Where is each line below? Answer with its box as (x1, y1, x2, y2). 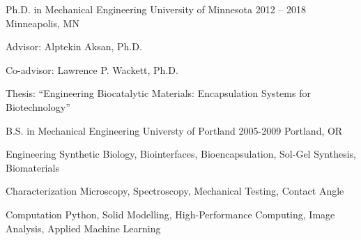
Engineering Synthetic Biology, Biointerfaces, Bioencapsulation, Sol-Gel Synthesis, (6, 147, 356, 161)
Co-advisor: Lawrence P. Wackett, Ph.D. (6, 62, 178, 77)
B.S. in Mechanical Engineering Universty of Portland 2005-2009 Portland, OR (6, 123, 343, 137)
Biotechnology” (6, 99, 70, 114)
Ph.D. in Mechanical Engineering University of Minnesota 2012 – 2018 (6, 2, 306, 16)
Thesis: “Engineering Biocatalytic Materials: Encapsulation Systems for (6, 86, 311, 100)
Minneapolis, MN (6, 15, 79, 30)
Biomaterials (6, 160, 59, 174)
